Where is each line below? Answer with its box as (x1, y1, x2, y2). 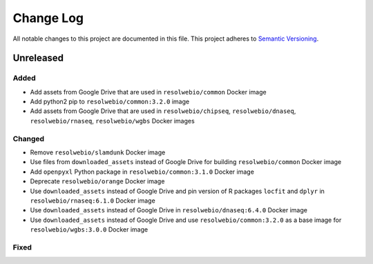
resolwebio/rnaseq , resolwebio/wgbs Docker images (30, 116, 195, 125)
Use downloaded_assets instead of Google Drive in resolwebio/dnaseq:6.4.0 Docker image (30, 206, 307, 214)
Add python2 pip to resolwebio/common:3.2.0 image (30, 97, 190, 106)
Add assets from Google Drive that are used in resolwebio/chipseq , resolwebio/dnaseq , (30, 107, 296, 115)
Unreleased (12, 52, 64, 64)
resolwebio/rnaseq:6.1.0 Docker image (30, 196, 155, 205)
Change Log (12, 10, 84, 26)
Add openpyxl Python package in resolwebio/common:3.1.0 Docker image (30, 167, 255, 176)
